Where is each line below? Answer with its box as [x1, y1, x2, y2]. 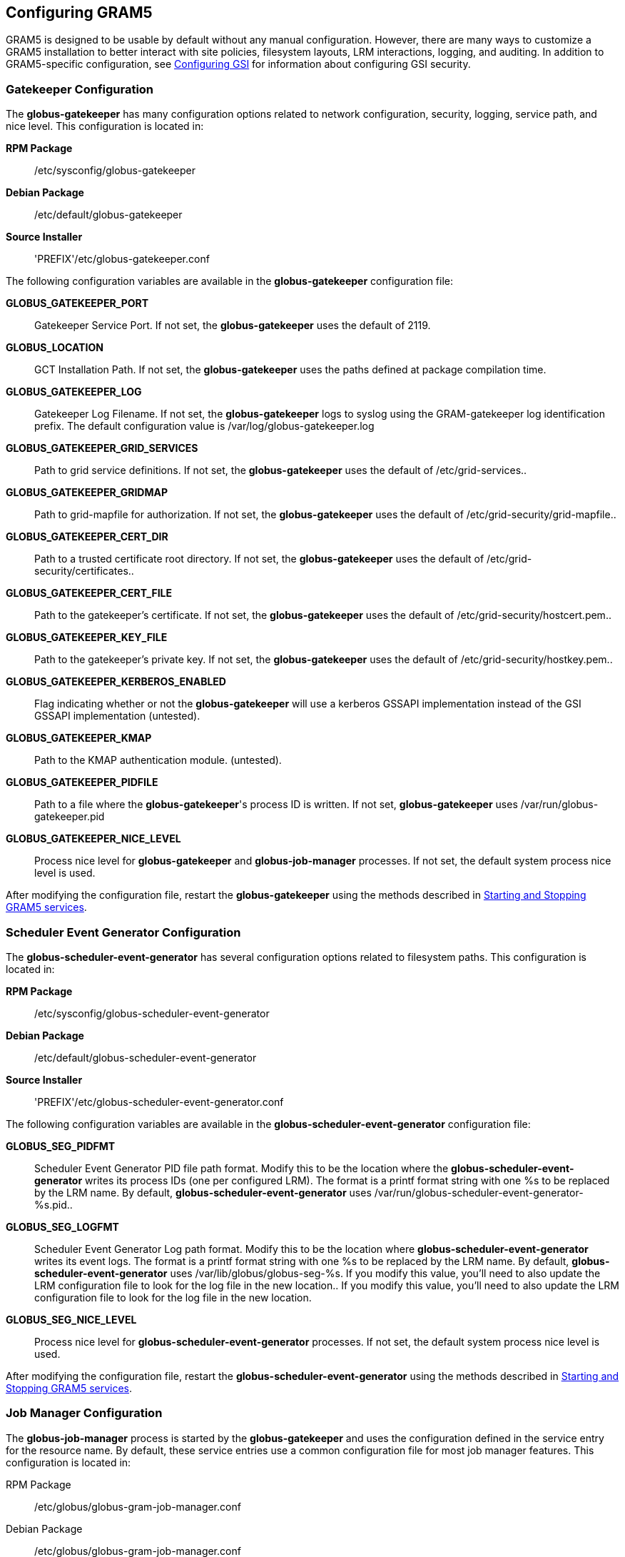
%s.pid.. [34, 1198, 73, 1211]
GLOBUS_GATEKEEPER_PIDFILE [6, 776, 158, 789]
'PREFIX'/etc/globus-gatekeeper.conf [34, 253, 210, 266]
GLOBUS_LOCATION [6, 341, 103, 354]
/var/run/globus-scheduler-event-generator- [374, 1186, 584, 1199]
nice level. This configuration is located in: [6, 120, 204, 133]
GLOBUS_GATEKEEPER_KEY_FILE [6, 631, 168, 644]
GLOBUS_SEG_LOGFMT [6, 1220, 119, 1233]
